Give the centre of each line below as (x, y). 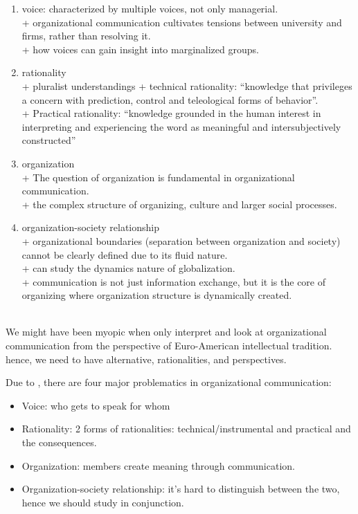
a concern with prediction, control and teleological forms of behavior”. (170, 99)
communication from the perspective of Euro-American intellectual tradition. (169, 346)
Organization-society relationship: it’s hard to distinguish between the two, (181, 489)
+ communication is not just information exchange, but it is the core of (173, 281)
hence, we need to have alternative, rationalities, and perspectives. (146, 359)
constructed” (49, 140)
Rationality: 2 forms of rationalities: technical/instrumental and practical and (186, 429)
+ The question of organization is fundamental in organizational (158, 177)
